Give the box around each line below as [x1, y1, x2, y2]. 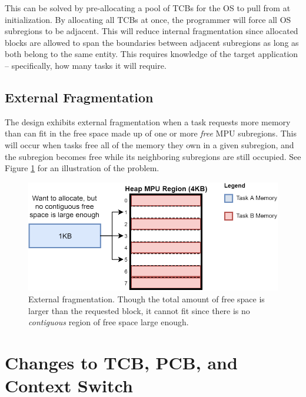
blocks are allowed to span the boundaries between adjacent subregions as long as [5, 36, 299, 48]
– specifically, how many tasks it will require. [5, 59, 167, 71]
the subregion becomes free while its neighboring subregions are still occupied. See [5, 150, 301, 162]
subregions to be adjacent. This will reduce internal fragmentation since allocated [5, 25, 298, 37]
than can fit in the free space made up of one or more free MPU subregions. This [5, 127, 297, 139]
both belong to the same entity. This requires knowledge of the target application [5, 48, 298, 60]
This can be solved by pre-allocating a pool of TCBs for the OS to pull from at [5, 2, 291, 14]
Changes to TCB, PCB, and [5, 351, 238, 375]
